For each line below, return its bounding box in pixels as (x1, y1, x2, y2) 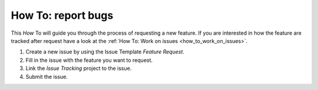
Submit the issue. (25, 73, 68, 80)
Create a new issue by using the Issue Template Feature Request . (25, 48, 185, 55)
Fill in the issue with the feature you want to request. (25, 56, 153, 64)
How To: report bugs (11, 9, 114, 22)
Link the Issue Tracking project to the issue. (25, 65, 132, 72)
